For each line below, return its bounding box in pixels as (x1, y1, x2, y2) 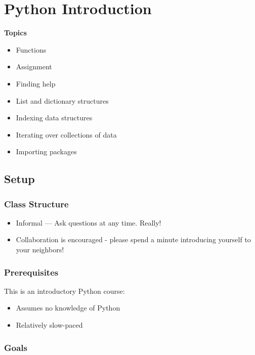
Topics (4, 27, 27, 38)
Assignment (16, 61, 52, 72)
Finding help (16, 78, 56, 88)
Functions (16, 44, 47, 55)
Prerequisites (4, 265, 59, 278)
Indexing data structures (16, 112, 93, 123)
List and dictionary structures (16, 95, 109, 106)
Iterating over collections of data (16, 129, 117, 140)
